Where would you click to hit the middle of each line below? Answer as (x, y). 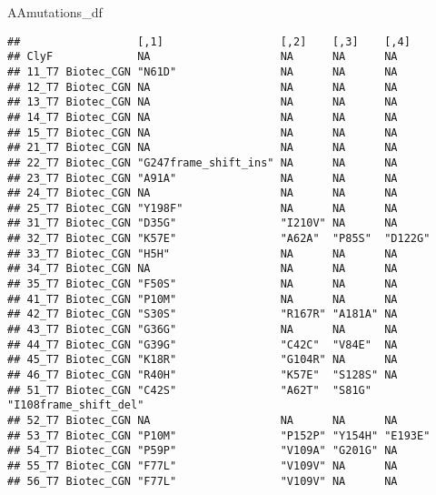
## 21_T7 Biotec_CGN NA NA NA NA (203, 148)
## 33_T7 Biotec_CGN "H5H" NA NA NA (203, 253)
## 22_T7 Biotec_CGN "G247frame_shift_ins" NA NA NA (203, 162)
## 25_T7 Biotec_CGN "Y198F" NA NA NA (203, 208)
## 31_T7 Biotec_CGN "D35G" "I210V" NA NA (203, 223)
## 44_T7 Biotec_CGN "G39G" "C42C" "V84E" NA (203, 344)
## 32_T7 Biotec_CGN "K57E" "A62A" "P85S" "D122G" (219, 239)
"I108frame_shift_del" (76, 405)
